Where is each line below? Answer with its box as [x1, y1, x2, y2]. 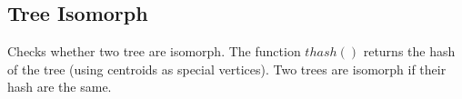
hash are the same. [7, 77, 112, 96]
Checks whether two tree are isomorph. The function [7, 42, 301, 61]
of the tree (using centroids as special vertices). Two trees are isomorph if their [7, 59, 447, 78]
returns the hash [363, 42, 456, 61]
